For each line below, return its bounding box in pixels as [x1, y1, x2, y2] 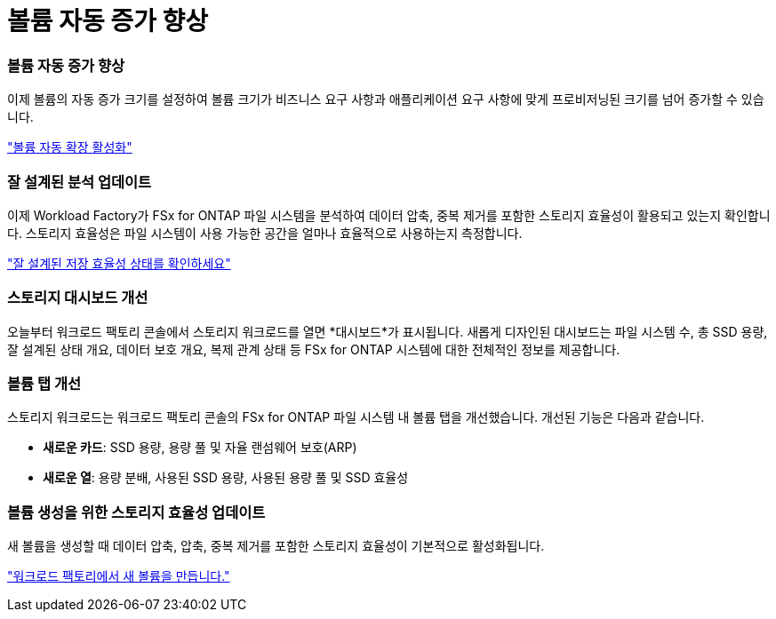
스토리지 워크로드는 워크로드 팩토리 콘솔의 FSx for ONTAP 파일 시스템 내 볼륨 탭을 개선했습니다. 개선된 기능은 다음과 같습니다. [7, 409, 705, 425]
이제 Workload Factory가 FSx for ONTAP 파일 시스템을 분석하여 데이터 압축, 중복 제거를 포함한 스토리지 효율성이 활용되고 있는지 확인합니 [7, 207, 771, 223]
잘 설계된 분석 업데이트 [7, 172, 152, 191]
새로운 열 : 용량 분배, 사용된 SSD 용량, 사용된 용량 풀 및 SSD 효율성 [43, 470, 409, 486]
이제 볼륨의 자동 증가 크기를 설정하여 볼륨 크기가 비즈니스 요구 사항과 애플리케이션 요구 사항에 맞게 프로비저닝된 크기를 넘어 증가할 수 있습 [7, 91, 764, 107]
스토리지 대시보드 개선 [7, 289, 148, 307]
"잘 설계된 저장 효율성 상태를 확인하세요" [7, 255, 231, 271]
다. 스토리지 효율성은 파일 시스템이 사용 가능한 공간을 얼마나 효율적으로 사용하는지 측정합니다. [7, 225, 523, 241]
